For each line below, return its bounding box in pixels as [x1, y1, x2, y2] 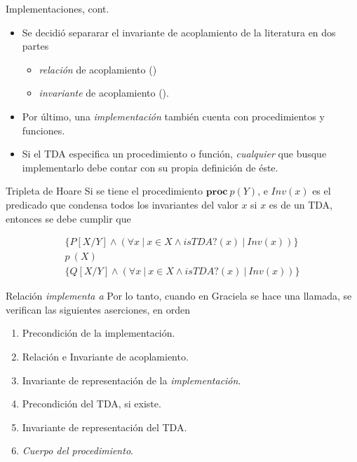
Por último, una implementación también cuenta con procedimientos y [22, 108, 325, 123]
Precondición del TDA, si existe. [22, 396, 161, 411]
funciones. [22, 122, 65, 137]
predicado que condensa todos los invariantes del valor [6, 197, 238, 211]
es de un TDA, [269, 197, 332, 211]
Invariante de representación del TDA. [22, 419, 187, 434]
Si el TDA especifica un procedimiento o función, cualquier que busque [22, 146, 327, 161]
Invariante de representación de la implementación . [22, 372, 241, 387]
